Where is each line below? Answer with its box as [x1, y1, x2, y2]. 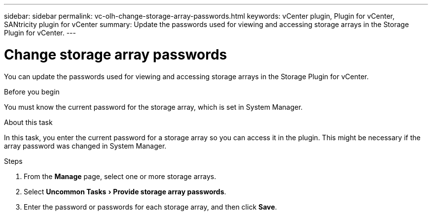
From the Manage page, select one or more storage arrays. [24, 172, 216, 181]
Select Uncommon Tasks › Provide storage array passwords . [24, 187, 226, 196]
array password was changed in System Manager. [4, 141, 167, 150]
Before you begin [4, 87, 60, 96]
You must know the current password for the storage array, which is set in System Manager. [4, 102, 303, 111]
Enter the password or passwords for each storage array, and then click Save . [24, 202, 277, 211]
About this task [4, 118, 53, 126]
